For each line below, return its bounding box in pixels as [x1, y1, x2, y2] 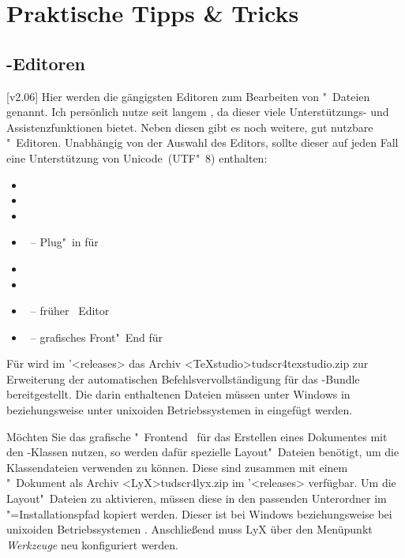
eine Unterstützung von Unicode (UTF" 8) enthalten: [6, 149, 268, 166]
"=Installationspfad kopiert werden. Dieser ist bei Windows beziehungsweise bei [6, 505, 392, 522]
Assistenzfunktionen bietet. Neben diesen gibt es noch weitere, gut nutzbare [6, 118, 373, 135]
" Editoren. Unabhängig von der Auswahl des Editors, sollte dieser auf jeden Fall [6, 134, 399, 151]
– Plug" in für [30, 234, 99, 250]
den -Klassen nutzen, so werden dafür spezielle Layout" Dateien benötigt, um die [6, 444, 399, 460]
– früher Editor [30, 302, 110, 319]
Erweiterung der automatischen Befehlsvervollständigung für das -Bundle [6, 370, 360, 387]
